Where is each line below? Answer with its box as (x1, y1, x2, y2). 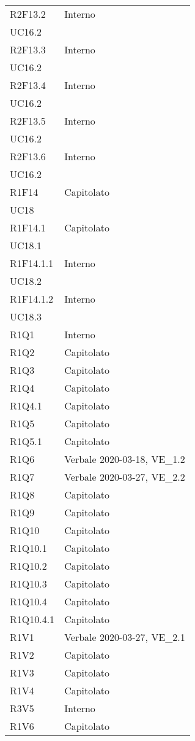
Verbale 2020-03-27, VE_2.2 (64, 470, 185, 484)
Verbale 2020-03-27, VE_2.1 (64, 630, 185, 644)
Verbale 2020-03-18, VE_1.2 (64, 452, 185, 466)
